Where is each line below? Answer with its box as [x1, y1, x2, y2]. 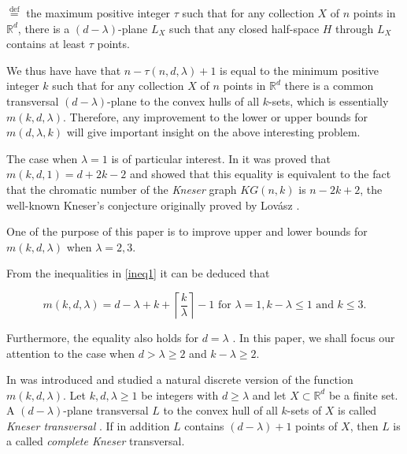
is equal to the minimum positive [220, 61, 379, 78]
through [335, 20, 374, 36]
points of [295, 417, 338, 434]
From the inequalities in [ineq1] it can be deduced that [6, 265, 270, 281]
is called [338, 402, 377, 419]
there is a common [284, 77, 374, 94]
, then [350, 417, 379, 434]
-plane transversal [63, 402, 149, 419]
